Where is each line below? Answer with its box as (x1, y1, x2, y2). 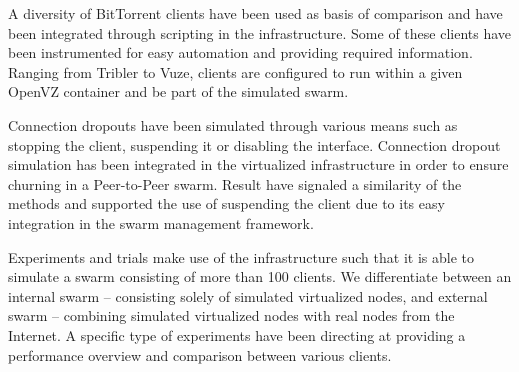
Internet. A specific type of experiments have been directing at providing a (8, 324, 466, 345)
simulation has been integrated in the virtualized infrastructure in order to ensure (8, 154, 509, 175)
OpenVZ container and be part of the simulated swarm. (8, 81, 349, 102)
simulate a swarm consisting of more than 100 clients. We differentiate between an (8, 266, 512, 287)
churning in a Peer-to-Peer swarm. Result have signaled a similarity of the (8, 173, 462, 194)
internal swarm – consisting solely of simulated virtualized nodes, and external (8, 285, 488, 306)
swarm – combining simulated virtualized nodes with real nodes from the (8, 305, 455, 326)
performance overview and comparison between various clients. (8, 344, 392, 365)
